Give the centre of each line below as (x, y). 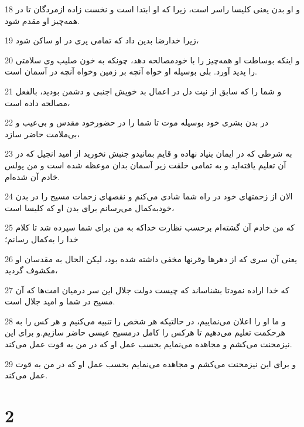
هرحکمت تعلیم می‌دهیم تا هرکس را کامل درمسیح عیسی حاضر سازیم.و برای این (145, 332)
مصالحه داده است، (37, 102)
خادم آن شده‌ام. (33, 176)
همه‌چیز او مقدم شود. (42, 20)
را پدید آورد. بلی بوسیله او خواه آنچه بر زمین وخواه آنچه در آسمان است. (131, 71)
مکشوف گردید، (31, 270)
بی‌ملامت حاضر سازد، (42, 133)
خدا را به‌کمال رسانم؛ (42, 238)
